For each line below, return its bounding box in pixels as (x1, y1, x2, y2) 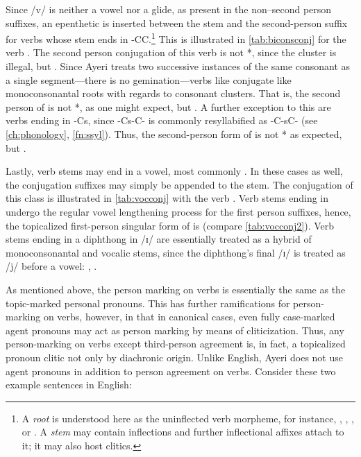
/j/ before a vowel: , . (6, 259, 97, 273)
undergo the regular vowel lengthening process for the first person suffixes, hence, (6, 204, 351, 218)
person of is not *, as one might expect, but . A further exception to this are (6, 99, 331, 114)
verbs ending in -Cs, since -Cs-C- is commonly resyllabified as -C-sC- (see (6, 113, 318, 128)
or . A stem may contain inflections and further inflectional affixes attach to (22, 424, 344, 439)
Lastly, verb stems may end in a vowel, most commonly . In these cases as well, (6, 164, 343, 178)
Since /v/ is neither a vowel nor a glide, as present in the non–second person (6, 2, 332, 16)
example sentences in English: (6, 377, 132, 392)
